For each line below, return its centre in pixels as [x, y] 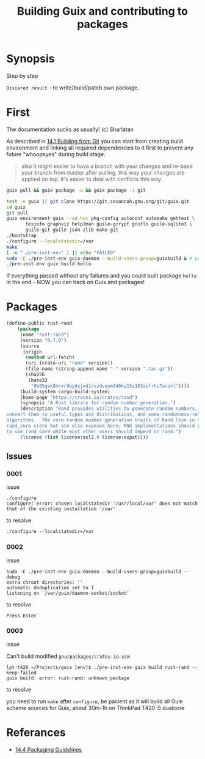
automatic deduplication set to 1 [50, 587]
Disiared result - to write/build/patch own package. [73, 88]
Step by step [22, 75]
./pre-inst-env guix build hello [49, 264]
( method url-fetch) [50, 357]
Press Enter [21, 616]
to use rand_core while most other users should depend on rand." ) [94, 431]
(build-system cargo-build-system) [65, 391]
